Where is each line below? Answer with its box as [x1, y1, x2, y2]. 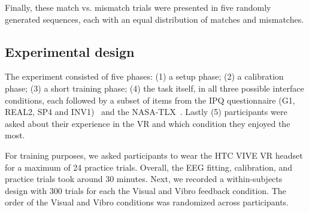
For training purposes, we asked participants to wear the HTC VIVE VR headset [5, 149, 303, 161]
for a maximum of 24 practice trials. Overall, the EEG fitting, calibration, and [5, 160, 292, 173]
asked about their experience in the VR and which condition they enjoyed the [5, 117, 290, 129]
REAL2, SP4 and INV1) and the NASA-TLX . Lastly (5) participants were [5, 105, 287, 118]
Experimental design [5, 42, 135, 60]
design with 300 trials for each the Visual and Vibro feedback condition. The [5, 184, 286, 196]
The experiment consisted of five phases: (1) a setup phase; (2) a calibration [5, 70, 284, 83]
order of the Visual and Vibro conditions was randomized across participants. [5, 196, 289, 208]
